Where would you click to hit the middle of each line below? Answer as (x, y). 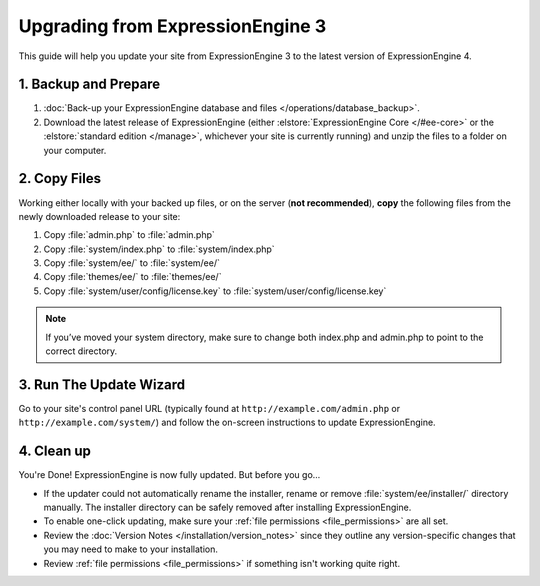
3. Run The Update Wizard (101, 384)
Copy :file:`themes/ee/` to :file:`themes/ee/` (132, 277)
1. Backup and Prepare (89, 84)
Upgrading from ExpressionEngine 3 (172, 26)
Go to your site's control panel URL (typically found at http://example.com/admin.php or (209, 408)
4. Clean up (55, 451)
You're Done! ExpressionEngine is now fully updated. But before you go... (169, 475)
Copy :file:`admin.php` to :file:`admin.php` (129, 235)
